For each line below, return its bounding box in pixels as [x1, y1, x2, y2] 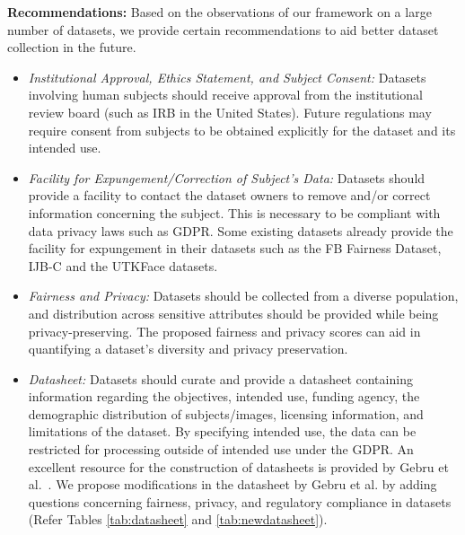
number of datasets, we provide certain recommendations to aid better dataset [7, 20, 439, 39]
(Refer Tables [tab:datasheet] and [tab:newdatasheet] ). [28, 510, 328, 529]
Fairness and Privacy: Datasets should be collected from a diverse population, [28, 286, 459, 305]
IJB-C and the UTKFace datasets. [28, 256, 218, 275]
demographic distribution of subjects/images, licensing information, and [28, 404, 424, 423]
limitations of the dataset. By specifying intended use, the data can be [28, 422, 417, 441]
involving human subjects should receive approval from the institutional [28, 85, 423, 104]
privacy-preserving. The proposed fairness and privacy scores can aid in [28, 321, 421, 340]
